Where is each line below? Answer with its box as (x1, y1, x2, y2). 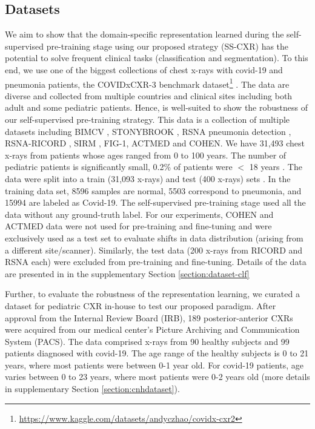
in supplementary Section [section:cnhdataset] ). (5, 382, 180, 395)
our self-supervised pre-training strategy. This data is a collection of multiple (5, 113, 290, 126)
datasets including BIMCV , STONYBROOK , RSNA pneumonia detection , (5, 125, 291, 137)
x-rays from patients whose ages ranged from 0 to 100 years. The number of (5, 148, 287, 161)
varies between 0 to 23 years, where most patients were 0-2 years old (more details (5, 370, 310, 383)
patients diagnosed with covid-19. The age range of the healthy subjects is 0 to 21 (5, 347, 309, 359)
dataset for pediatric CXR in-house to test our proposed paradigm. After (5, 299, 276, 312)
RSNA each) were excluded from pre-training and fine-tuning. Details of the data (5, 255, 307, 268)
